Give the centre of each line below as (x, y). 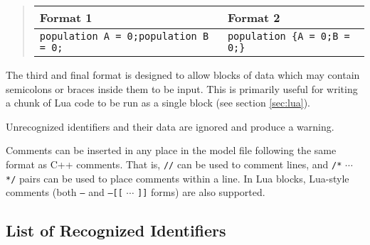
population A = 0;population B (124, 36)
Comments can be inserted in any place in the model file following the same (171, 150)
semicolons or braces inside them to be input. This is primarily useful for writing (182, 88)
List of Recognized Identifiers (116, 230)
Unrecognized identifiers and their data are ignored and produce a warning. (170, 126)
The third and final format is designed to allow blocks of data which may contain (183, 75)
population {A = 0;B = (289, 36)
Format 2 (254, 17)
